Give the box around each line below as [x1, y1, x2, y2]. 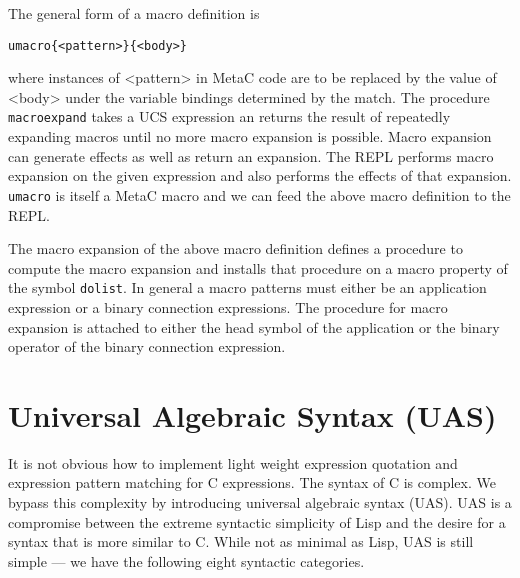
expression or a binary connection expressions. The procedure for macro [8, 296, 448, 317]
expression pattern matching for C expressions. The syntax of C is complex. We [8, 472, 496, 493]
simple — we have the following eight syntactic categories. [8, 550, 365, 571]
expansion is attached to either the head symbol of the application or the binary [8, 316, 500, 337]
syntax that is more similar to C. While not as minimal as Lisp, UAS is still [8, 531, 474, 552]
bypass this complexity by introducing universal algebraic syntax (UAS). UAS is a [8, 492, 512, 513]
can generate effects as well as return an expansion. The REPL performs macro [8, 145, 494, 166]
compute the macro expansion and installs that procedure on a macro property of [8, 257, 508, 278]
